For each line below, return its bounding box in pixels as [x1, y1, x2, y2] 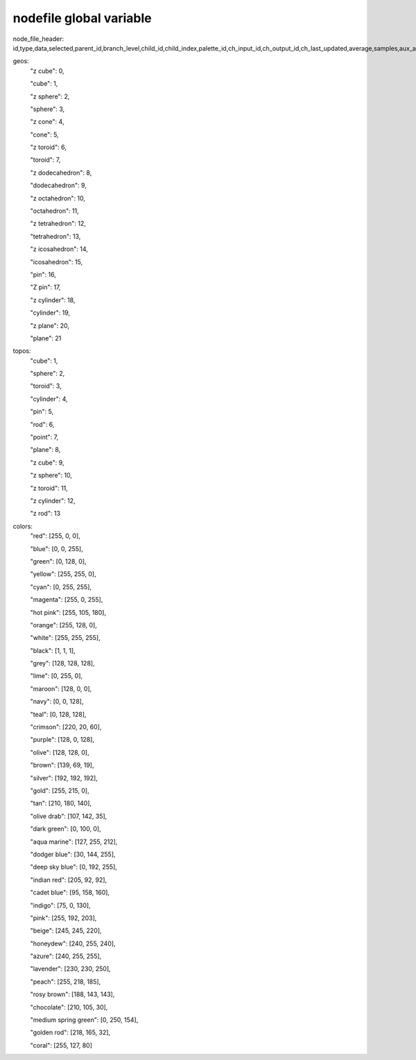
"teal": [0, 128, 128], [30, 710, 87, 718]
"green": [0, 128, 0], [30, 557, 87, 565]
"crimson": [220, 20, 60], [30, 723, 102, 731]
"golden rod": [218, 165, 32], [30, 1028, 111, 1036]
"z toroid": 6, [30, 143, 67, 152]
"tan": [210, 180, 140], [30, 799, 92, 808]
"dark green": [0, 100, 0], [30, 825, 102, 833]
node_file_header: [12, 35, 64, 43]
